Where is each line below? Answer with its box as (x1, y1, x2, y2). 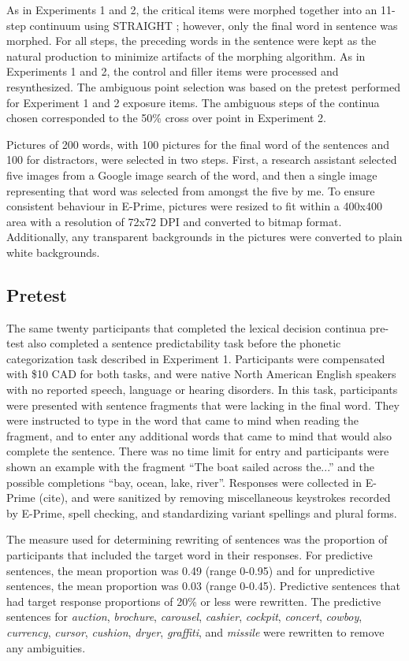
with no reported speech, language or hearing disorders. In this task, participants (6, 381, 398, 398)
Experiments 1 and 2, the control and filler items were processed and (6, 63, 339, 80)
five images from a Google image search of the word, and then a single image (6, 166, 377, 183)
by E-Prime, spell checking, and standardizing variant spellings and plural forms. (6, 504, 397, 521)
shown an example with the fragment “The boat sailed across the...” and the (6, 459, 375, 475)
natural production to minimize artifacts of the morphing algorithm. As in (6, 47, 366, 64)
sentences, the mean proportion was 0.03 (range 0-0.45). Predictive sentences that (6, 577, 401, 594)
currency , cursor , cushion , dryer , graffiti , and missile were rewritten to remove (6, 623, 385, 640)
